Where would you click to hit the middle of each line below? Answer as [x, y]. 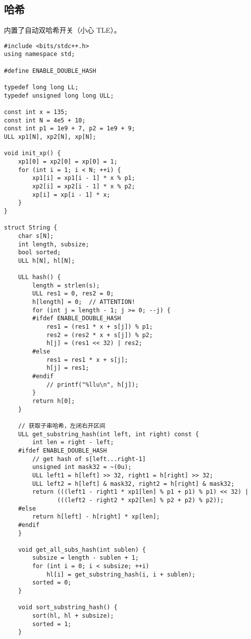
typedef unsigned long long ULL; [59, 95]
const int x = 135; [36, 112]
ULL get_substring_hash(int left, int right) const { [108, 434]
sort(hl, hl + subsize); [73, 616]
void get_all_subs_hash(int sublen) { [82, 550]
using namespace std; [40, 54]
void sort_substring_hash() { [68, 608]
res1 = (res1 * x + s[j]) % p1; [100, 327]
